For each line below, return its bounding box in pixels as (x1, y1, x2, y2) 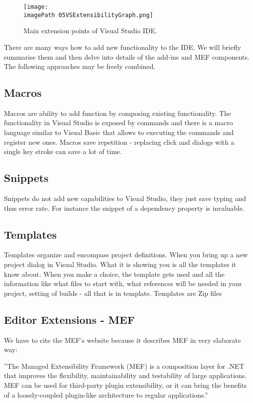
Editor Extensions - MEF (4, 312, 135, 327)
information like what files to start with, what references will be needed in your (4, 278, 242, 289)
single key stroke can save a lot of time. (4, 146, 122, 157)
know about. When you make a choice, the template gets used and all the (4, 269, 225, 279)
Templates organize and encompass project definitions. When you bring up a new (4, 249, 248, 260)
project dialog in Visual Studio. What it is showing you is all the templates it (4, 259, 236, 269)
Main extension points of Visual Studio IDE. (23, 25, 157, 36)
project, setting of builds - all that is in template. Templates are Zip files (4, 288, 222, 298)
